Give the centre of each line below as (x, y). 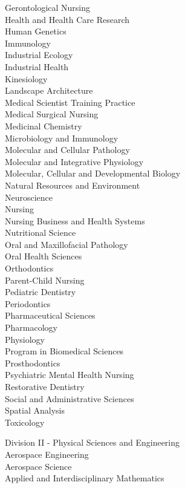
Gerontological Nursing (48, 7)
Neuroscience (29, 197)
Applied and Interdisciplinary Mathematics (85, 478)
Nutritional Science (41, 233)
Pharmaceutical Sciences (50, 315)
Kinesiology (26, 78)
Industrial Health (37, 66)
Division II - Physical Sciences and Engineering (92, 442)
